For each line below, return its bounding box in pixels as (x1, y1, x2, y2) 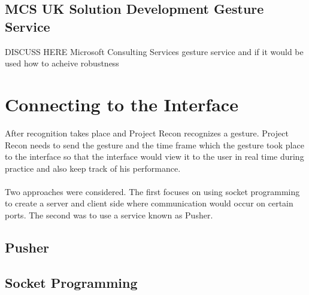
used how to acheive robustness (5, 57, 119, 69)
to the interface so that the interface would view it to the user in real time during (5, 150, 304, 163)
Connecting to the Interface (5, 92, 238, 116)
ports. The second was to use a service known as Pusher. (5, 209, 213, 221)
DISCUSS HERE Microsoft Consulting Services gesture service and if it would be (5, 45, 304, 57)
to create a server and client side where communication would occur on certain (5, 197, 293, 209)
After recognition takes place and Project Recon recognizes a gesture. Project (5, 126, 289, 139)
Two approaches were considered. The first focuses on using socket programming (5, 185, 300, 197)
